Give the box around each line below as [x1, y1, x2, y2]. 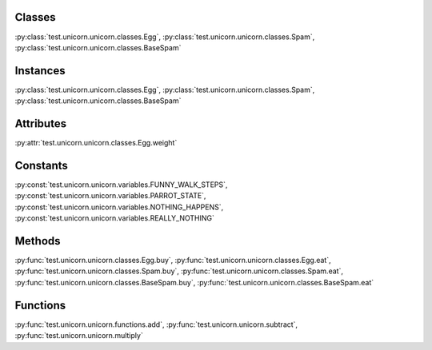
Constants [14, 158, 68, 172]
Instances [14, 64, 66, 78]
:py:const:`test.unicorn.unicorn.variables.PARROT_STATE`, [14, 191, 206, 201]
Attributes [14, 117, 67, 131]
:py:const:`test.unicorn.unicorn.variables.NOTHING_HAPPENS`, [14, 202, 224, 212]
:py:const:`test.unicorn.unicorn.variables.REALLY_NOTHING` [14, 213, 215, 223]
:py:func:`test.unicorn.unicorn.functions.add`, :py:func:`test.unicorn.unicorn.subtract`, [14, 320, 298, 329]
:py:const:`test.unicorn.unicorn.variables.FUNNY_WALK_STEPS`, [14, 180, 228, 189]
